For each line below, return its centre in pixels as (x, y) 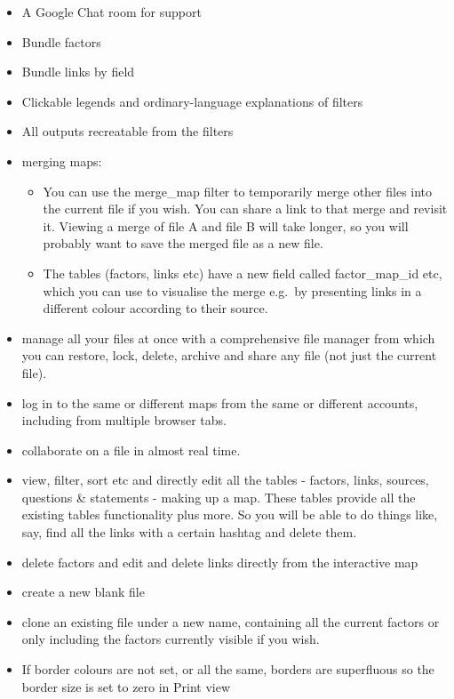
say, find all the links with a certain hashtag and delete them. (189, 532)
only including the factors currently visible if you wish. (171, 639)
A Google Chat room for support (112, 12)
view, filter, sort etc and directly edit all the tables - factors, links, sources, (225, 480)
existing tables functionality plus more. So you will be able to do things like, (230, 514)
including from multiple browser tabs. (124, 420)
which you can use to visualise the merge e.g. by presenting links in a (232, 290)
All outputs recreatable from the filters (127, 131)
